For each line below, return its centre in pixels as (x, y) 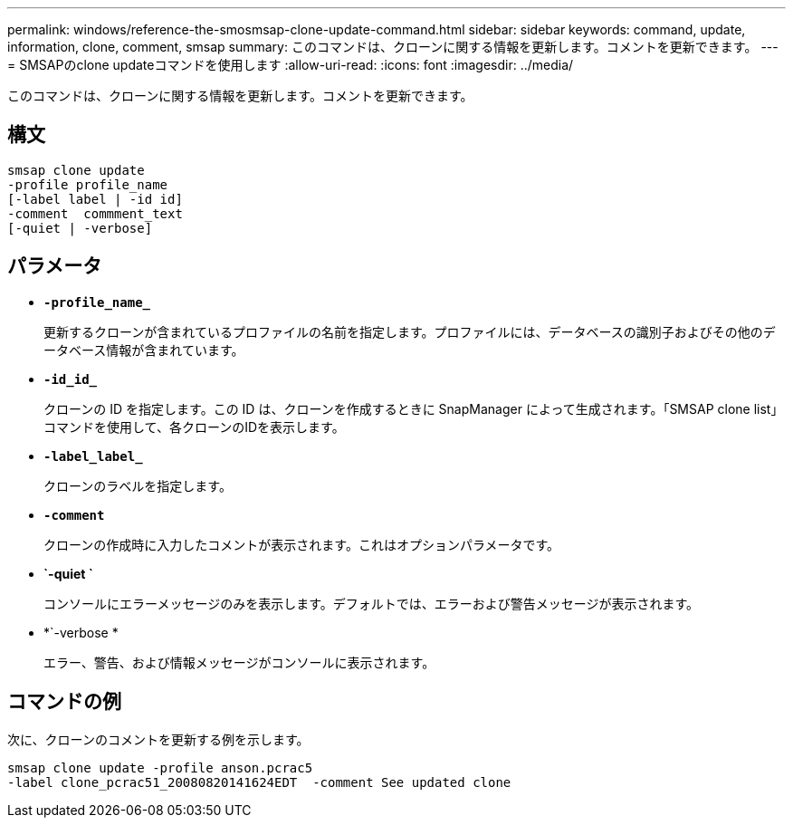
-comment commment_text (95, 213)
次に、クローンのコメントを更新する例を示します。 (158, 739)
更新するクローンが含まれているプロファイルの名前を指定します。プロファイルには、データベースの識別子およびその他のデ (410, 331)
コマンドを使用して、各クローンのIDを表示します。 (194, 427)
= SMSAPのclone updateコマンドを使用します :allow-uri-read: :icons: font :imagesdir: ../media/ (291, 65)
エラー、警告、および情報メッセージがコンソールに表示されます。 (239, 662)
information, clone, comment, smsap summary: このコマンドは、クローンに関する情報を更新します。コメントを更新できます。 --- (393, 47)
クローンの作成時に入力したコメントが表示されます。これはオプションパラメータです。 (302, 544)
